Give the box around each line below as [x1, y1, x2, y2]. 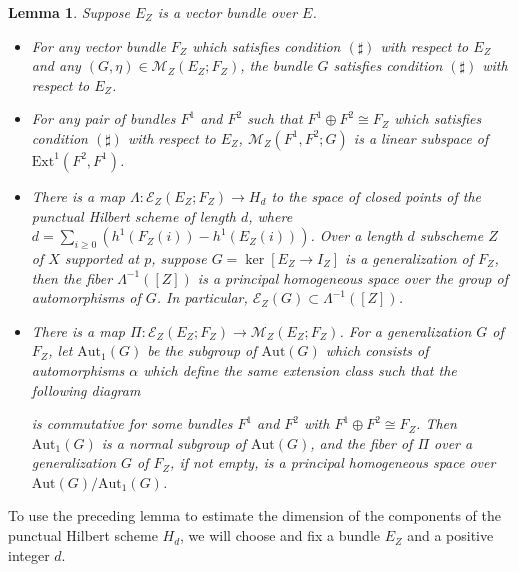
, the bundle [240, 55, 313, 76]
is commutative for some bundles [31, 413, 233, 434]
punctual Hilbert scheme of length [31, 205, 236, 226]
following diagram [31, 379, 141, 400]
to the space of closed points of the [271, 185, 482, 206]
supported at [64, 247, 140, 268]
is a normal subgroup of [101, 432, 246, 453]
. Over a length [310, 225, 403, 246]
